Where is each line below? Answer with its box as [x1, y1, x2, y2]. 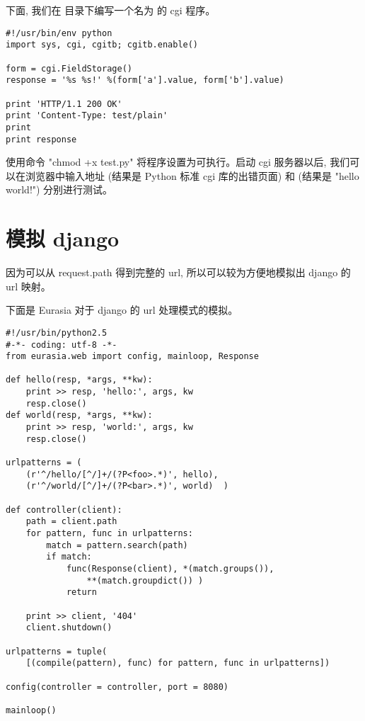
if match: [46, 552, 92, 562]
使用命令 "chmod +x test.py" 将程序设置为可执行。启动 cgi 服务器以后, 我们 [6, 154, 350, 169]
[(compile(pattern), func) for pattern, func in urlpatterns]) [25, 658, 330, 669]
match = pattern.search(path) [46, 540, 188, 550]
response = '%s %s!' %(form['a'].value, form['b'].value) [6, 75, 284, 86]
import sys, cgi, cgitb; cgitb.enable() [6, 40, 199, 50]
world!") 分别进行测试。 [6, 182, 113, 197]
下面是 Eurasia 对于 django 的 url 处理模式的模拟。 [6, 302, 238, 317]
